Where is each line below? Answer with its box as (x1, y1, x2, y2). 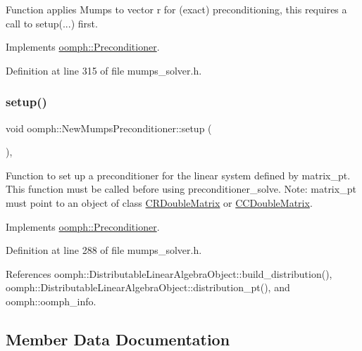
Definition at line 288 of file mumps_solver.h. (6, 243, 202, 257)
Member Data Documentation (6, 328, 230, 350)
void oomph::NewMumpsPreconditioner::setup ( (6, 120, 212, 135)
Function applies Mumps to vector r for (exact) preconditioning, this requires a (6, 2, 347, 16)
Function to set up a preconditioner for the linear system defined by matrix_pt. (6, 167, 351, 182)
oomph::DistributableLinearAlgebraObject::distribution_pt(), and (6, 280, 290, 295)
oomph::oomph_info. (6, 293, 96, 308)
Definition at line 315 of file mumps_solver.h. (6, 63, 202, 77)
